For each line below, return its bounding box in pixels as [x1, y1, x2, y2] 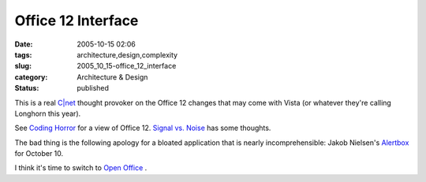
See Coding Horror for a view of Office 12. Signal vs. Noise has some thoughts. [14, 123, 271, 133]
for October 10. [14, 149, 64, 158]
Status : [14, 84, 39, 93]
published [77, 84, 110, 93]
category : [14, 72, 48, 82]
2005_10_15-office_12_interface [77, 61, 177, 71]
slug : [14, 61, 32, 71]
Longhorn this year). [14, 109, 81, 118]
